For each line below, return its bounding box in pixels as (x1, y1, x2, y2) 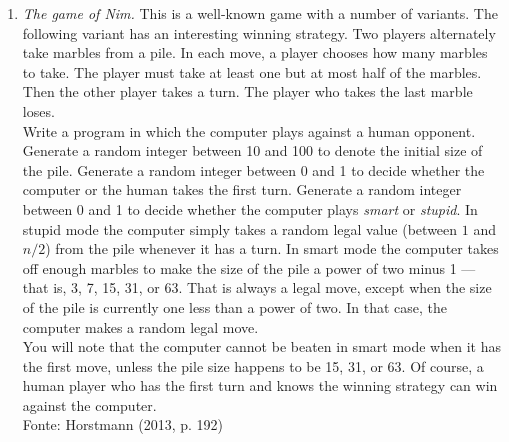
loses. (22, 100, 55, 121)
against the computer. (22, 394, 157, 415)
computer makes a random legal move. (22, 316, 259, 337)
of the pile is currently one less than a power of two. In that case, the (22, 296, 448, 317)
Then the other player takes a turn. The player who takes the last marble (22, 81, 473, 102)
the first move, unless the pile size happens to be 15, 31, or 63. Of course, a (22, 355, 484, 376)
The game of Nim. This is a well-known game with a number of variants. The (22, 3, 498, 23)
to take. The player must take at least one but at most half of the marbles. (22, 61, 482, 82)
